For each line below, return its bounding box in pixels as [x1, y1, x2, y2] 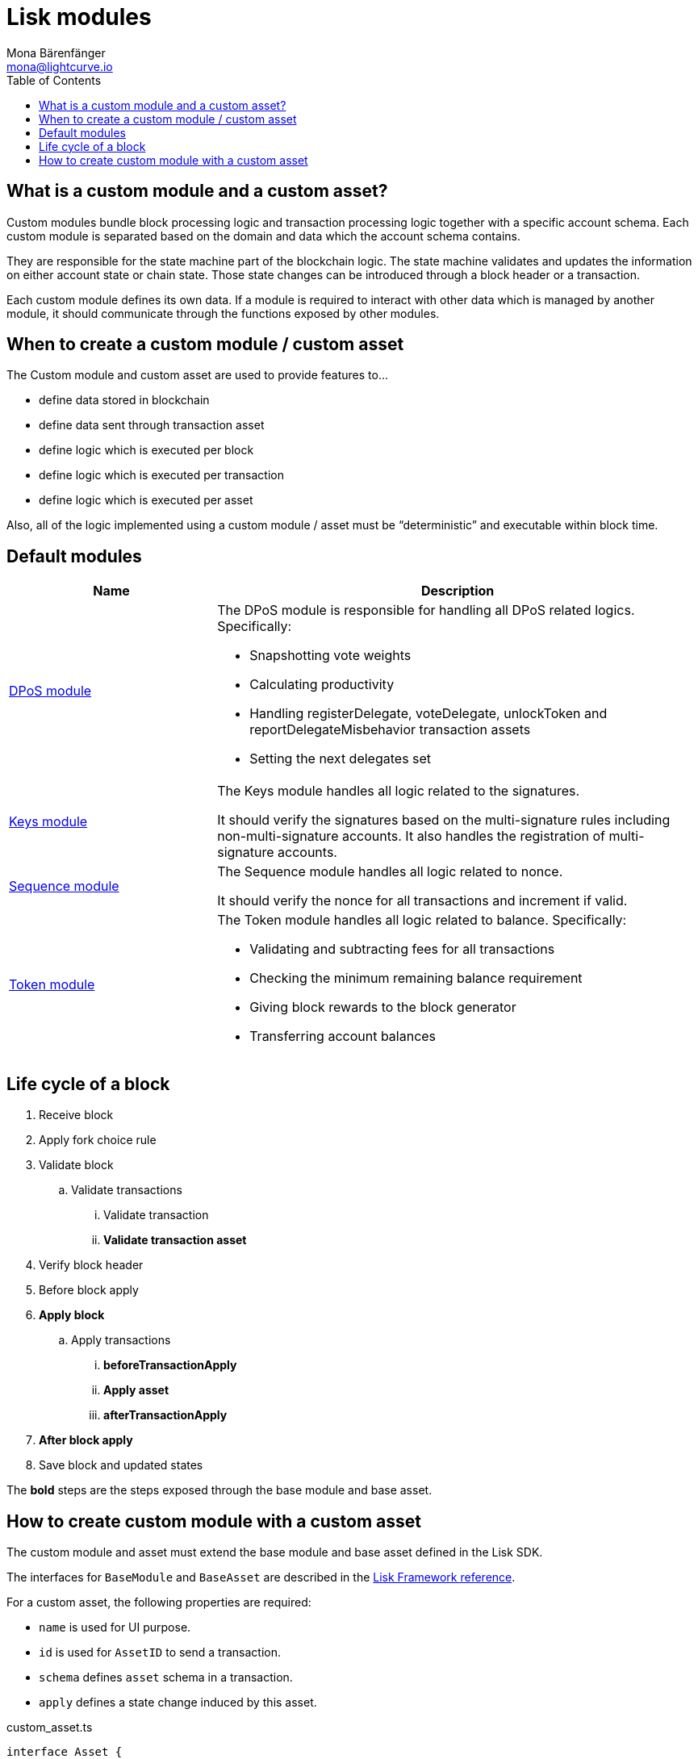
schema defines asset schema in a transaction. [39, 1669, 293, 1684]
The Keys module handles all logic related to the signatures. [217, 783, 580, 800]
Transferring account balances [249, 1028, 437, 1045]
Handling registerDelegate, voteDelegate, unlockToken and [249, 705, 608, 722]
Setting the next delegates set [249, 750, 432, 767]
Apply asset [103, 1383, 169, 1398]
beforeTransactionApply [103, 1358, 237, 1373]
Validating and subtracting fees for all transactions [249, 941, 555, 958]
